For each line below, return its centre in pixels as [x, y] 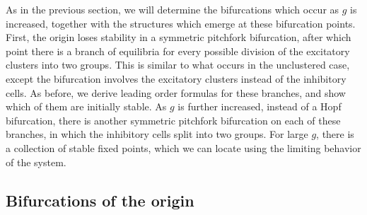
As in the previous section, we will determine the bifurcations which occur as [173, 9]
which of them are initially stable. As [86, 106]
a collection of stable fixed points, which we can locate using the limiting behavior [183, 147]
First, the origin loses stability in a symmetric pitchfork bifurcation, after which [179, 37]
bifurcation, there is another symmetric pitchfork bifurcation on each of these [173, 120]
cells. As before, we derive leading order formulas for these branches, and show [176, 92]
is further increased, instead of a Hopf [260, 106]
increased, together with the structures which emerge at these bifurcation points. [181, 23]
